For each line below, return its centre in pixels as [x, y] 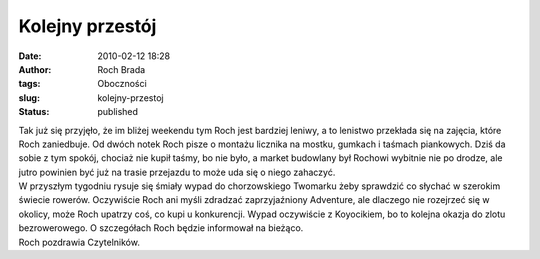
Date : [30, 56]
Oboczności [122, 84]
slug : [29, 97]
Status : [34, 112]
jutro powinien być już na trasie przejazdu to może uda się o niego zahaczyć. [177, 172]
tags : [29, 84]
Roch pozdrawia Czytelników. [79, 242]
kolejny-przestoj [130, 97]
